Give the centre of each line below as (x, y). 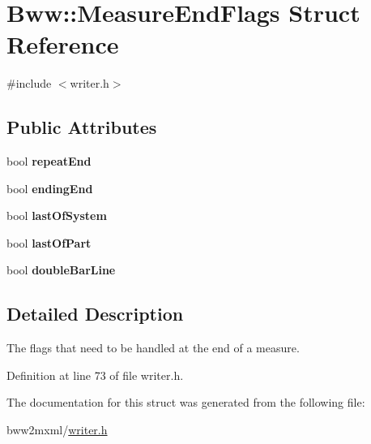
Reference (63, 44)
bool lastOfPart (49, 242)
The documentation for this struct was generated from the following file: (186, 402)
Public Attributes (82, 127)
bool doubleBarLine (61, 270)
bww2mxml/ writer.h (57, 430)
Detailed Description (95, 314)
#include (29, 83)
